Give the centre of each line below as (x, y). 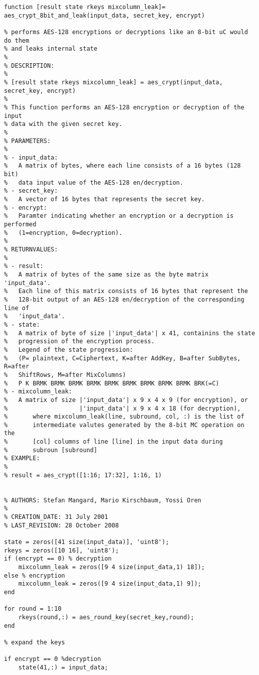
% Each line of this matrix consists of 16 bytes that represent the (126, 291)
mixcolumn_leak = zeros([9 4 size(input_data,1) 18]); (111, 567)
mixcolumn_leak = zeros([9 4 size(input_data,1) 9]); (110, 584)
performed (20, 225)
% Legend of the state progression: (69, 350)
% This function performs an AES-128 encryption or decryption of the (124, 107)
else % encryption (35, 575)
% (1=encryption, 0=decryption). (63, 233)
